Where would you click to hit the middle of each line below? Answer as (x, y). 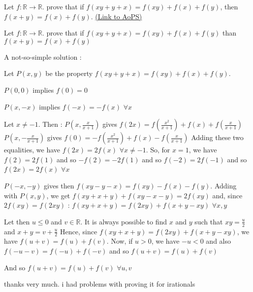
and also (218, 241)
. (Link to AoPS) (116, 16)
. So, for (158, 150)
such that (209, 221)
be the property (69, 73)
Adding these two (217, 137)
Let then (17, 221)
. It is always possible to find (124, 221)
